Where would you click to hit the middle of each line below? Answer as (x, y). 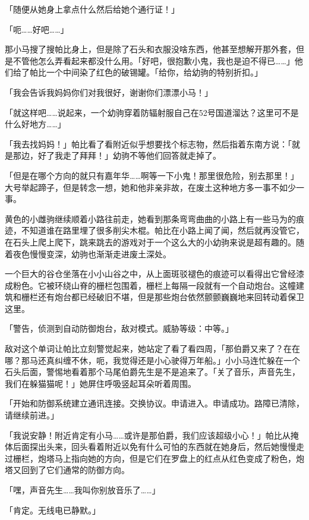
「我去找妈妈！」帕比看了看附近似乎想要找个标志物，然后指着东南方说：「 (148, 144)
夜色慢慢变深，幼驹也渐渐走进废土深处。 (92, 253)
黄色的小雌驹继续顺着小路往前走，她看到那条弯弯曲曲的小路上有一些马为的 (150, 218)
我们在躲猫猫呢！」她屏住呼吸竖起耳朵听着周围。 (100, 383)
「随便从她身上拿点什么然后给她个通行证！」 (92, 9)
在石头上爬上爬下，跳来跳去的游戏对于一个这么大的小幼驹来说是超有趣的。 (150, 242)
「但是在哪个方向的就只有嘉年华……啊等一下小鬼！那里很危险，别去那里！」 (152, 175)
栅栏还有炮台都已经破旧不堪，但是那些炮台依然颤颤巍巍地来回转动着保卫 (163, 297)
